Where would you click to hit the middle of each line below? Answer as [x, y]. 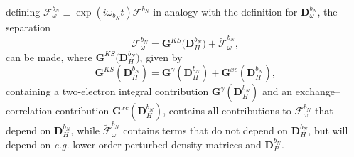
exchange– [317, 91]
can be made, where [49, 56]
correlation [29, 110]
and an [278, 91]
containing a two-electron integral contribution [107, 91]
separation [28, 27]
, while [85, 130]
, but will [328, 130]
